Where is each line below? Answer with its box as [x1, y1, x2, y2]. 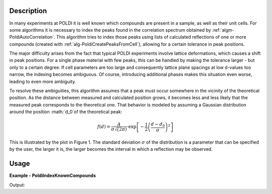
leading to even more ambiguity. [9, 78, 77, 84]
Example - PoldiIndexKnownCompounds [9, 172, 96, 178]
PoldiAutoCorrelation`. [9, 34, 55, 40]
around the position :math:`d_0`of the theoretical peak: [9, 109, 122, 115]
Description [9, 7, 47, 15]
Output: [9, 181, 25, 188]
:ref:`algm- [212, 27, 234, 33]
